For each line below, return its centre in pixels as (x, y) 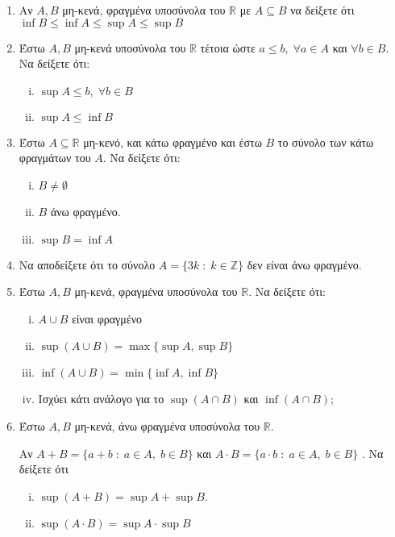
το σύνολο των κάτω (326, 142)
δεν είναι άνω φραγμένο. (304, 264)
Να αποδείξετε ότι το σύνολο (87, 264)
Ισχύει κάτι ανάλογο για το (101, 399)
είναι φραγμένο (107, 318)
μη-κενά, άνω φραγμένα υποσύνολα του (167, 425)
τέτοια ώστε (228, 47)
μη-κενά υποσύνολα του (130, 47)
